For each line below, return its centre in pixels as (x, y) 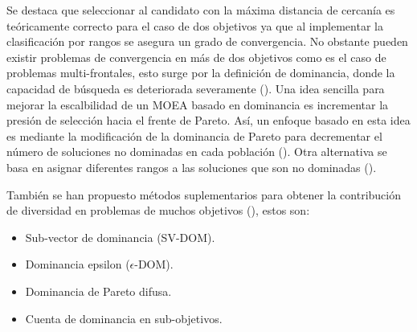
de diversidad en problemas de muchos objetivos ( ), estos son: (158, 210)
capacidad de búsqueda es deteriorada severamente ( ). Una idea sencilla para (196, 88)
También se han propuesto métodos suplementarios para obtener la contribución (204, 194)
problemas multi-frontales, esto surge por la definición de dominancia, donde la (201, 73)
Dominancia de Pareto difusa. (98, 291)
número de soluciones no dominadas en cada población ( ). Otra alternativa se (197, 152)
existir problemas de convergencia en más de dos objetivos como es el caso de (196, 57)
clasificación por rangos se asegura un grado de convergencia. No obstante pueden (207, 41)
